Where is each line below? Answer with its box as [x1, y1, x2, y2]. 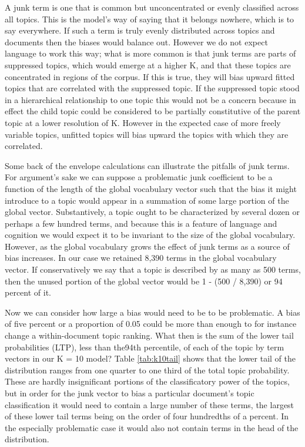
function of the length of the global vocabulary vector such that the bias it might [5, 182, 297, 194]
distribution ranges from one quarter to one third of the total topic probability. [5, 363, 290, 376]
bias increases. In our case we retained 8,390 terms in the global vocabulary [5, 251, 277, 264]
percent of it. [5, 286, 51, 299]
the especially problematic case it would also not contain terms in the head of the [5, 421, 299, 433]
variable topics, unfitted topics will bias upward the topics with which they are [5, 128, 289, 140]
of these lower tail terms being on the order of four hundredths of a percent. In [5, 410, 289, 422]
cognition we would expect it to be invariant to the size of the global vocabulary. [5, 229, 296, 241]
